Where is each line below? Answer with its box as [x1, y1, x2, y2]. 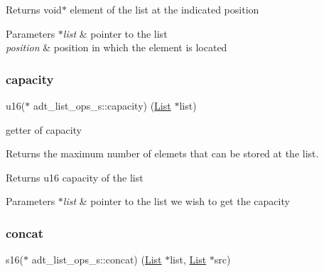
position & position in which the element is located [6, 40, 227, 55]
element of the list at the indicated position [70, 2, 259, 16]
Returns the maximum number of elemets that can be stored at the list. [6, 146, 319, 161]
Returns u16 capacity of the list [6, 169, 144, 184]
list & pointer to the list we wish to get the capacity [63, 194, 290, 209]
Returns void [6, 2, 62, 16]
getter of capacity [6, 122, 82, 137]
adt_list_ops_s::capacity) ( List [33, 98, 171, 113]
